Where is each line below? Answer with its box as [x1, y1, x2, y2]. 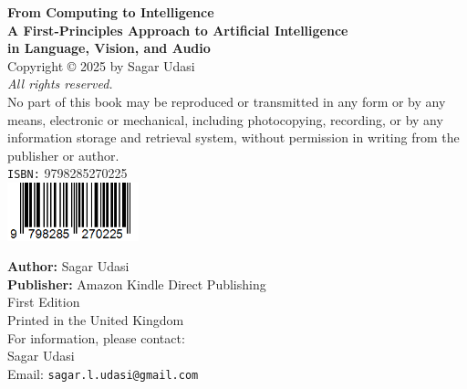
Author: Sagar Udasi [7, 257, 130, 276]
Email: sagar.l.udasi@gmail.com [7, 363, 199, 383]
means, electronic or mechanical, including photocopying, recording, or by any [7, 110, 443, 129]
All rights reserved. [7, 74, 113, 93]
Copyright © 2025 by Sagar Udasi [7, 56, 195, 75]
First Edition [7, 292, 80, 311]
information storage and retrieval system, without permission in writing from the [7, 128, 460, 147]
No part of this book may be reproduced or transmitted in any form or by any [7, 91, 446, 110]
